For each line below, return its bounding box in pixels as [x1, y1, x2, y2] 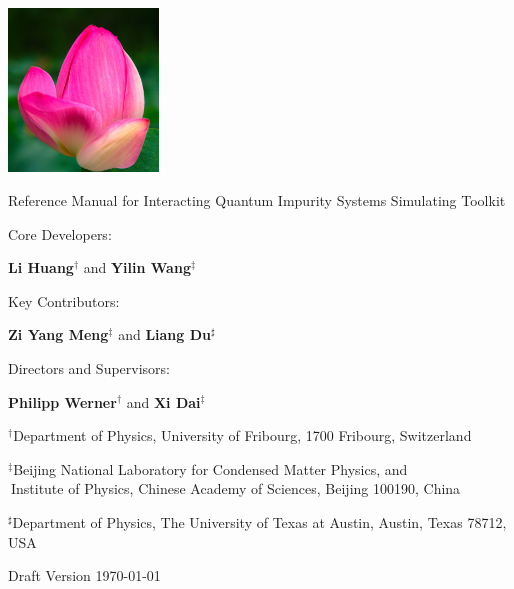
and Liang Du [118, 324, 212, 345]
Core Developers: [8, 223, 112, 244]
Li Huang [8, 257, 74, 278]
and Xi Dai [126, 391, 201, 412]
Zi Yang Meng [8, 324, 109, 345]
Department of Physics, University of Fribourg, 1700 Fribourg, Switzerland [13, 425, 472, 446]
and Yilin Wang [83, 257, 191, 278]
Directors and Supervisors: [8, 357, 170, 378]
